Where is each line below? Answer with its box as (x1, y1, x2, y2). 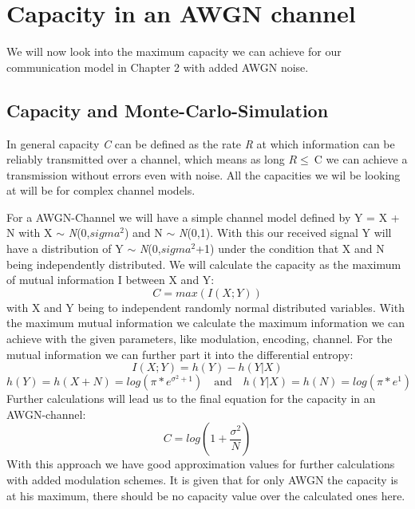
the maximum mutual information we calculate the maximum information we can (6, 314, 405, 331)
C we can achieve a (314, 151, 408, 168)
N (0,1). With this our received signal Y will (178, 224, 392, 241)
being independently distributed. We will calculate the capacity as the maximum (6, 255, 401, 272)
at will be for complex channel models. (6, 182, 196, 199)
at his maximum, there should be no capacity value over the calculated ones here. (6, 487, 405, 503)
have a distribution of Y (6, 240, 124, 257)
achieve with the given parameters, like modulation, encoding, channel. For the (6, 330, 393, 347)
